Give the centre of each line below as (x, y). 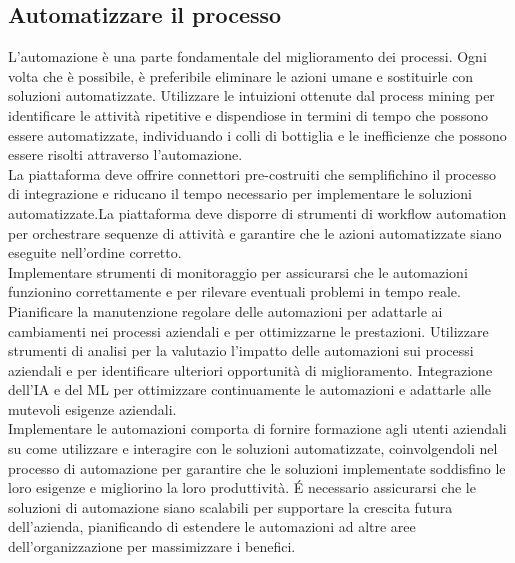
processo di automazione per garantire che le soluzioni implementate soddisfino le (257, 467)
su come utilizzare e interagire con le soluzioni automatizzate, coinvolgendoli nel (253, 448)
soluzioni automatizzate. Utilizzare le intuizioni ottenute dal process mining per (251, 95)
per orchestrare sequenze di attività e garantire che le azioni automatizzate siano (255, 232)
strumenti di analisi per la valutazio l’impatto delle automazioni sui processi (241, 350)
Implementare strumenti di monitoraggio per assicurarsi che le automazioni (238, 271)
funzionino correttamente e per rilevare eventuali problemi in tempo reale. (234, 291)
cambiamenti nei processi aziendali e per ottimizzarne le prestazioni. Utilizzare (248, 330)
